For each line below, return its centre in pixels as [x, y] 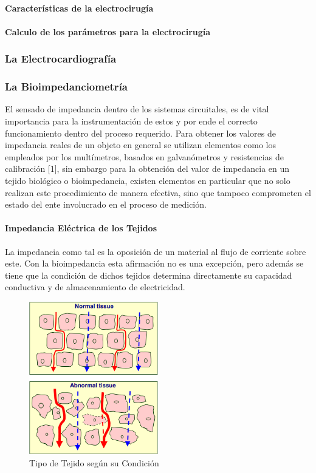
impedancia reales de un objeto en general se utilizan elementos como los [140, 145]
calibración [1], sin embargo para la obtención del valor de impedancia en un [147, 168]
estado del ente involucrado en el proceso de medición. [106, 204]
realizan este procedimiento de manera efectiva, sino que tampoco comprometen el [158, 192]
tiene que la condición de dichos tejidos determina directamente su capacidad [149, 275]
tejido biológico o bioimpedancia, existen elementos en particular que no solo [148, 180]
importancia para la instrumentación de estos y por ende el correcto [131, 121]
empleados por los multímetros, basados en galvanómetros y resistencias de [144, 156]
